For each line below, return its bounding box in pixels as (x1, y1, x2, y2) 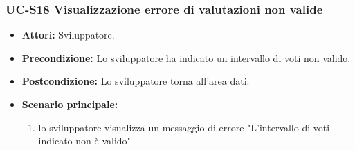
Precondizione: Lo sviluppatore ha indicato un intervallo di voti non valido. (21, 50, 351, 65)
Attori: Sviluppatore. (21, 28, 115, 42)
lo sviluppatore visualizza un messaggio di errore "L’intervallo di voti (38, 120, 330, 134)
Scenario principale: (21, 97, 118, 111)
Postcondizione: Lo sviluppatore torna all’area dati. (21, 74, 250, 88)
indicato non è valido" (38, 133, 131, 148)
